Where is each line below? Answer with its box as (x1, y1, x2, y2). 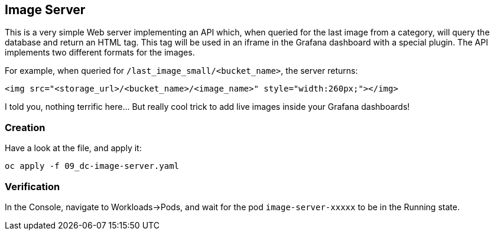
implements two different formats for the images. (5, 47, 195, 58)
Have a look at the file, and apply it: (5, 143, 142, 154)
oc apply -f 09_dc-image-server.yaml (5, 161, 180, 171)
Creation (5, 121, 45, 133)
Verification (5, 180, 60, 192)
